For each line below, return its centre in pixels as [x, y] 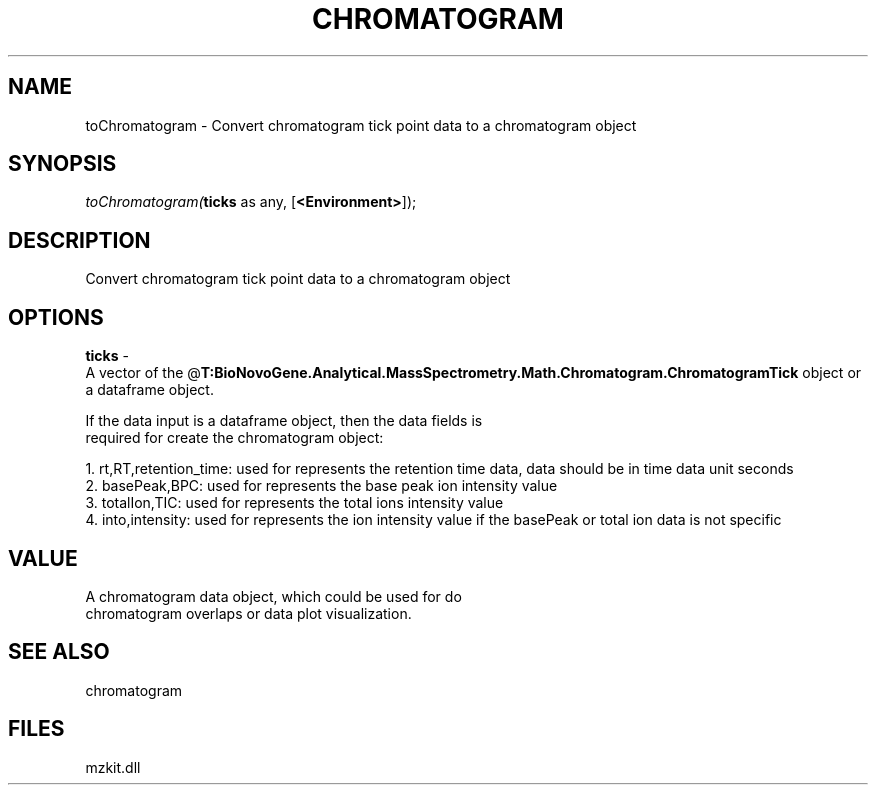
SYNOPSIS [62, 164]
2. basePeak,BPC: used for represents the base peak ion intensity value [321, 486]
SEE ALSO [59, 652]
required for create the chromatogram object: [234, 438]
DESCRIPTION [79, 240]
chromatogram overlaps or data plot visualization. [248, 613]
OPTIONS [56, 317]
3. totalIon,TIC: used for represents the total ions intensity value [294, 503]
